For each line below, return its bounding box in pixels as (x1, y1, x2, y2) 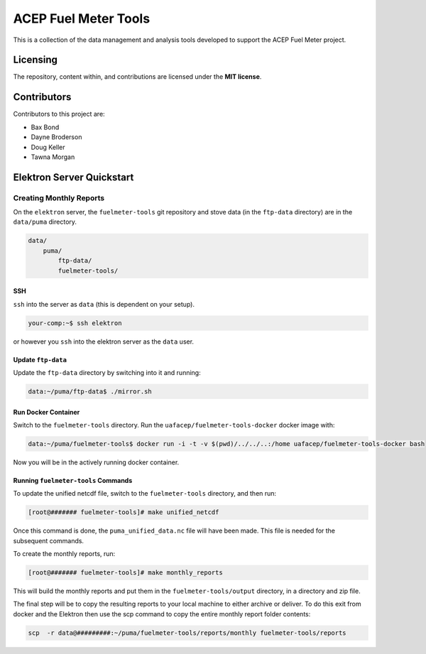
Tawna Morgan (31, 153, 75, 161)
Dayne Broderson (31, 133, 82, 141)
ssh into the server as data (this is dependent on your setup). (13, 300, 195, 308)
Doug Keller (31, 143, 65, 151)
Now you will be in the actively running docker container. (13, 458, 180, 467)
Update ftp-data (13, 355, 67, 364)
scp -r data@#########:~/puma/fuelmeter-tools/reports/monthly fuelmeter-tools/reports (28, 628, 347, 637)
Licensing (13, 54, 58, 66)
